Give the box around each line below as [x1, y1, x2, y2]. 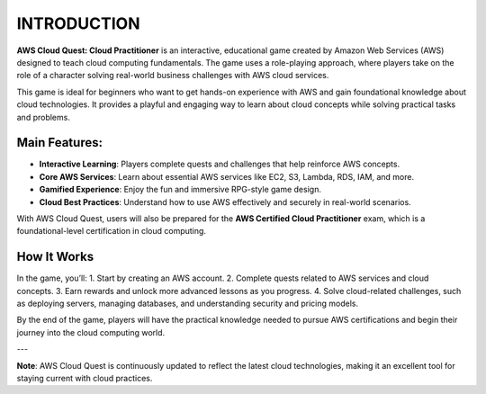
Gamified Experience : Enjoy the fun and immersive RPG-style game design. [39, 184, 321, 195]
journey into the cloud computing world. [16, 327, 166, 337]
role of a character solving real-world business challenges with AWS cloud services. [16, 70, 329, 81]
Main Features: [16, 135, 103, 150]
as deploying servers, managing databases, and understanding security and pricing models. [16, 298, 359, 309]
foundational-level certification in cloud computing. [16, 226, 207, 237]
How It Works [16, 249, 94, 264]
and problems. [16, 112, 71, 122]
